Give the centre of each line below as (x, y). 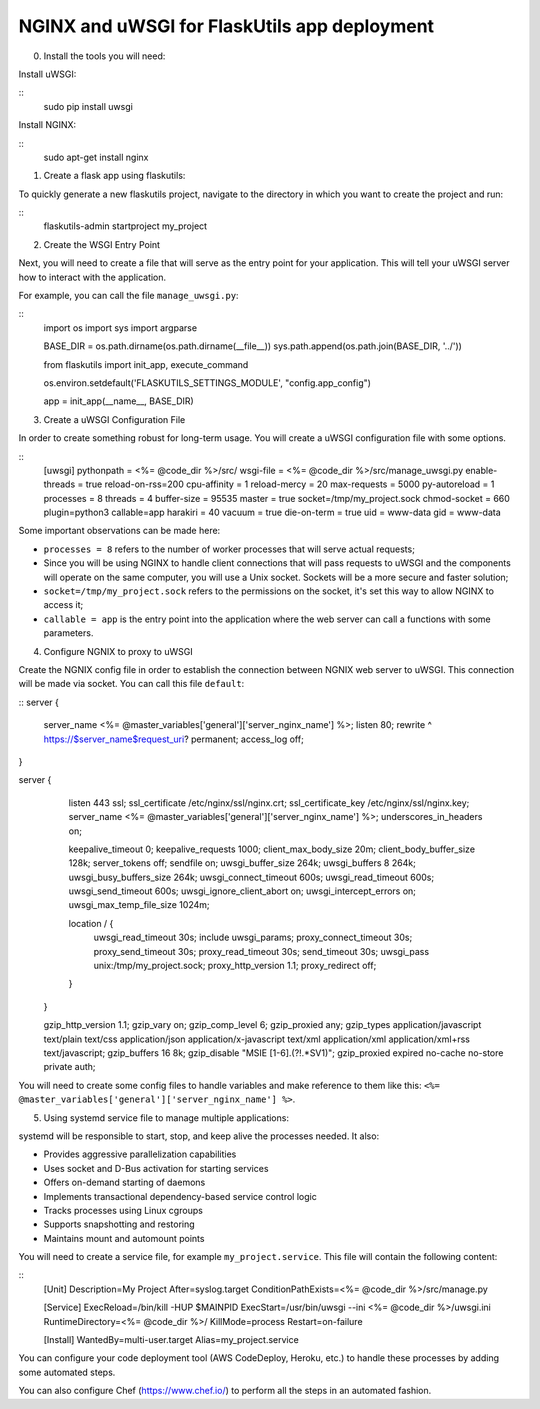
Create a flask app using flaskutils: (114, 176)
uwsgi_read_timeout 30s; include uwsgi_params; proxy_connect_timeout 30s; (253, 937)
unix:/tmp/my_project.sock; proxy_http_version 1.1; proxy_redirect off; (235, 966)
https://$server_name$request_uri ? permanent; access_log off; (173, 739)
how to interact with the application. (92, 277)
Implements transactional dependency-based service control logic (180, 1196)
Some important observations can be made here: (119, 531)
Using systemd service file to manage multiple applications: (166, 1117)
